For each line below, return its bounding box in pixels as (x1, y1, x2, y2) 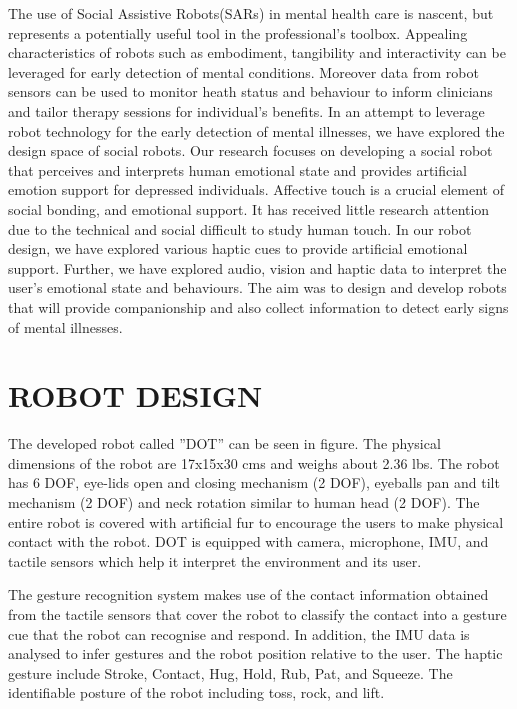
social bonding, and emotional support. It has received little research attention (8, 198, 490, 219)
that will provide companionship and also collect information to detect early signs (8, 296, 509, 317)
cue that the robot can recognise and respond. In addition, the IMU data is (8, 623, 470, 644)
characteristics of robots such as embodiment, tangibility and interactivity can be (8, 42, 506, 63)
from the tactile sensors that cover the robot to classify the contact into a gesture (8, 603, 507, 624)
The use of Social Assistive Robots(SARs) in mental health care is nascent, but (8, 3, 494, 23)
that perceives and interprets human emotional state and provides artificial (8, 159, 468, 180)
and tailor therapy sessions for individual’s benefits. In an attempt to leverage (8, 100, 485, 121)
